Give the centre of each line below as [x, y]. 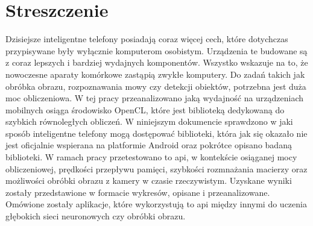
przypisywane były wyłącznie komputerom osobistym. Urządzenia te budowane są [156, 50]
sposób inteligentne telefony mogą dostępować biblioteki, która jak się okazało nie [156, 133]
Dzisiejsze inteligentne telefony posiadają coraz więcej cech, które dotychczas [147, 39]
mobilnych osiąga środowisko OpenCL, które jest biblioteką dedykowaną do [145, 109]
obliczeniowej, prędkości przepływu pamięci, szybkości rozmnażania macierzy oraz [156, 168]
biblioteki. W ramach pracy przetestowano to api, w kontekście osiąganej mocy [151, 157]
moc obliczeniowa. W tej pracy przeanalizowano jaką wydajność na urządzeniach [155, 98]
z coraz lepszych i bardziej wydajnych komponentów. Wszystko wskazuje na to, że [157, 62]
